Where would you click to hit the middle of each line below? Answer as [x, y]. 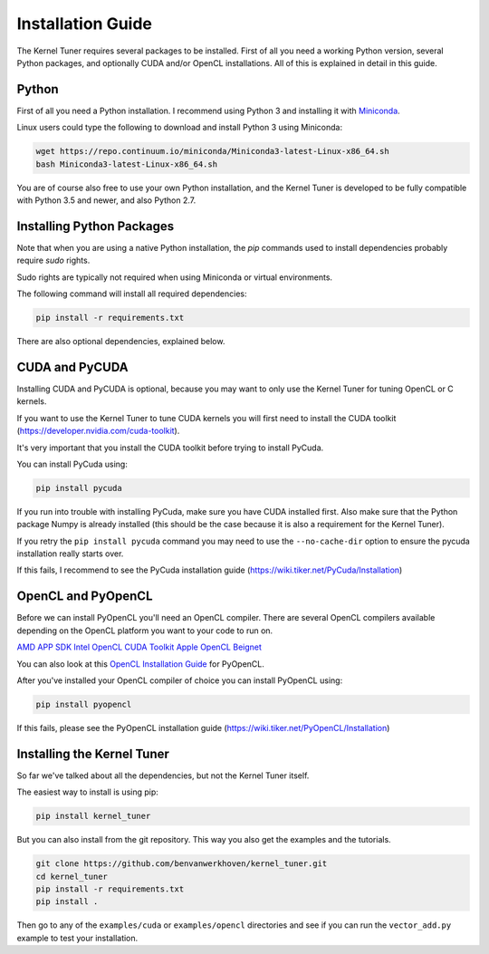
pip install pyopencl [84, 704]
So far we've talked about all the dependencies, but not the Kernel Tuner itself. [163, 776]
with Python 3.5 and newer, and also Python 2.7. [106, 200]
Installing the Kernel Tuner [93, 753]
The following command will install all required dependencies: [132, 294]
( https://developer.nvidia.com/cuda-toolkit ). [98, 431]
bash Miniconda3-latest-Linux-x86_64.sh [126, 164]
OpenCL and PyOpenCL [85, 597]
